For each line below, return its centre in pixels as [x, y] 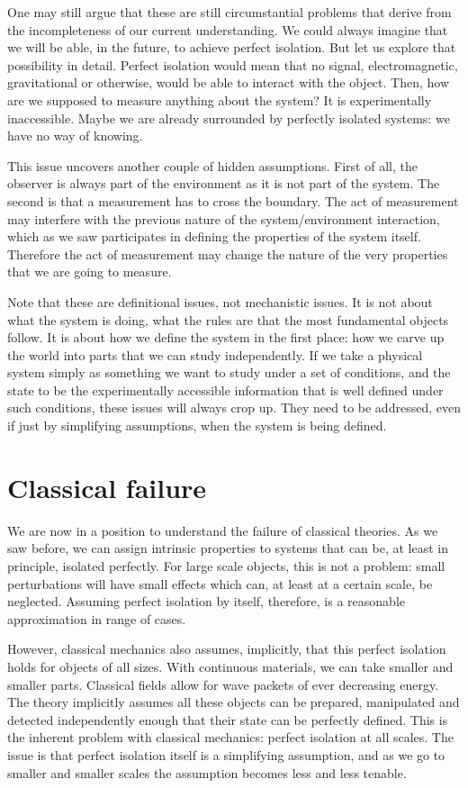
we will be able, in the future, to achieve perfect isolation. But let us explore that [232, 47]
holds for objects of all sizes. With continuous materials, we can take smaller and [230, 666]
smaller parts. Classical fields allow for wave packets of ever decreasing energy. [223, 684]
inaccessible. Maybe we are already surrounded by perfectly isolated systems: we [229, 118]
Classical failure [107, 487]
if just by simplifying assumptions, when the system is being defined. [197, 426]
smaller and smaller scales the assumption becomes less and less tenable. [207, 772]
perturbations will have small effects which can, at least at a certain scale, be [220, 583]
